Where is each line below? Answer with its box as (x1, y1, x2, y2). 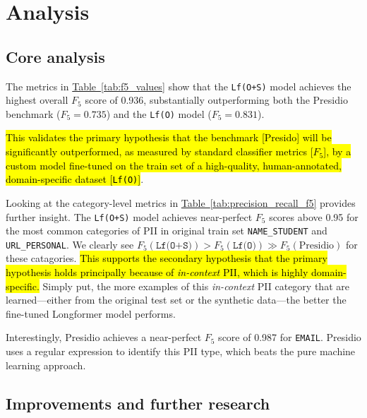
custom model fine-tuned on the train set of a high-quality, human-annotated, (6, 157, 342, 172)
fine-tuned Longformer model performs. (6, 306, 176, 321)
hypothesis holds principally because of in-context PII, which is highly (6, 265, 308, 280)
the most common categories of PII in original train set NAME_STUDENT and (6, 223, 327, 238)
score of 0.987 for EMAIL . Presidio (218, 330, 361, 345)
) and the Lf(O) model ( (106, 106, 212, 121)
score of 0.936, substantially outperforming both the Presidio (85, 92, 348, 107)
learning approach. (6, 357, 86, 372)
